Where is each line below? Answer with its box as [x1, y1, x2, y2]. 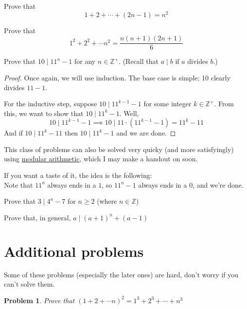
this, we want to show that [4, 108, 84, 118]
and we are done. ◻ [116, 128, 176, 138]
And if [4, 128, 23, 138]
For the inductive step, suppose [4, 98, 97, 109]
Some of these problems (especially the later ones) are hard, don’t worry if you [4, 269, 238, 279]
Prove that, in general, [4, 212, 71, 222]
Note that [4, 179, 33, 190]
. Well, [119, 108, 139, 118]
